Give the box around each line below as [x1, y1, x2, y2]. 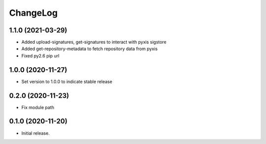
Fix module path [21, 104, 54, 110]
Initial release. [21, 130, 50, 136]
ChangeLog [9, 7, 58, 18]
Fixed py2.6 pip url [21, 53, 60, 58]
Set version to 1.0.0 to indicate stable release [21, 79, 113, 85]
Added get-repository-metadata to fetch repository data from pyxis [21, 46, 158, 52]
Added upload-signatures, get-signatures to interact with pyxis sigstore [21, 39, 167, 45]
